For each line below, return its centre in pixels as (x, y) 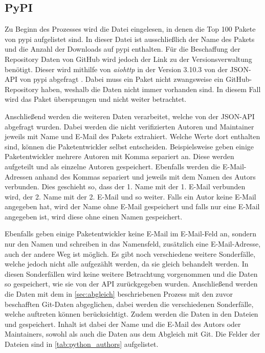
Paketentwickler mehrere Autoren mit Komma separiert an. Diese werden (119, 156)
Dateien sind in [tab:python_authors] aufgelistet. (82, 344)
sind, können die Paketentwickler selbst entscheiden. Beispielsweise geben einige (129, 146)
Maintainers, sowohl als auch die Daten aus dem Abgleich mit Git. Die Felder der (132, 334)
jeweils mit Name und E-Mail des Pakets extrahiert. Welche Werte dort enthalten (132, 136)
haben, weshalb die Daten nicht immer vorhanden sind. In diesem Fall (151, 89)
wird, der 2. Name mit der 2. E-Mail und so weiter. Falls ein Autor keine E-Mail (130, 196)
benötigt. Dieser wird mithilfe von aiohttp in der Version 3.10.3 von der (116, 69)
